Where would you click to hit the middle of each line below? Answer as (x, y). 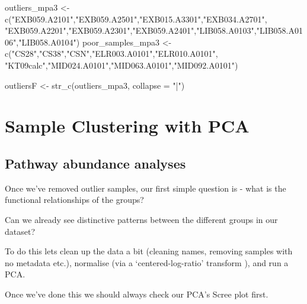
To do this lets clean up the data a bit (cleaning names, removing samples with (149, 251)
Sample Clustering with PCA (127, 126)
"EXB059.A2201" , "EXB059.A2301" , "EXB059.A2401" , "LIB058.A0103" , (131, 30)
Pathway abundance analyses (95, 163)
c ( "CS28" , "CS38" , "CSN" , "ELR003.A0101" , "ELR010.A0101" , (111, 54)
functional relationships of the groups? (74, 200)
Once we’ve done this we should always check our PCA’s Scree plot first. (137, 294)
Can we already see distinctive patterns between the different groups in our (141, 219)
